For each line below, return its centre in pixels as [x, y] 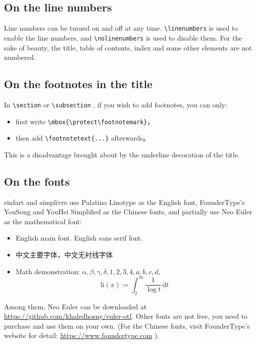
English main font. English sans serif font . [79, 238]
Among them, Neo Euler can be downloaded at [76, 306]
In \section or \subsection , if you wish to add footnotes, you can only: [116, 104]
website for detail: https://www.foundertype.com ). [82, 335]
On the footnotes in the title [78, 84]
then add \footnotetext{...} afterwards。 [83, 138]
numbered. [20, 57]
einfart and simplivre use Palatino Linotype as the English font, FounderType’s [125, 202]
